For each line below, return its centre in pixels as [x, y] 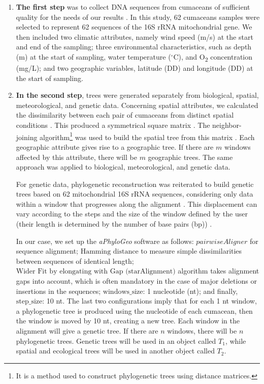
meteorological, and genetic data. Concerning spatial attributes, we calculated [137, 105]
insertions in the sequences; [58, 291]
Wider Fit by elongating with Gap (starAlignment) [96, 272]
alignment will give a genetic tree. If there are [87, 331]
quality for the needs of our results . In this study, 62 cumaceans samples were [138, 17]
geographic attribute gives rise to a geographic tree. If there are [115, 146]
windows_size [123, 292]
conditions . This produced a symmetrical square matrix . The [113, 125]
